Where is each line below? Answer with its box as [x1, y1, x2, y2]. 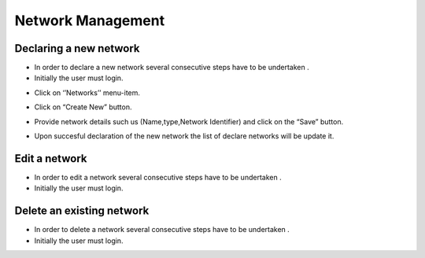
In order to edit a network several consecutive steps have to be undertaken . [34, 172, 283, 182]
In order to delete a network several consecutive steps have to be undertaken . [34, 225, 290, 234]
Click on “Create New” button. [34, 102, 132, 112]
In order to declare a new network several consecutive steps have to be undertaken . [34, 63, 310, 72]
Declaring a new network [14, 42, 141, 55]
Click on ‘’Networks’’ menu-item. [34, 87, 141, 98]
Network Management [14, 12, 165, 29]
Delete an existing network [14, 205, 150, 218]
